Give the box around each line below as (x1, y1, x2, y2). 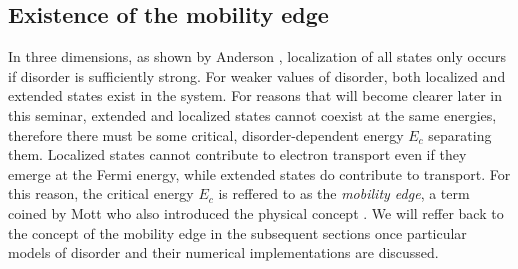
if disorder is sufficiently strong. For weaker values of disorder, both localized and (8, 65, 506, 86)
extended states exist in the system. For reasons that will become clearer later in (8, 85, 502, 106)
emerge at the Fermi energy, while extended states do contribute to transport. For (8, 163, 511, 184)
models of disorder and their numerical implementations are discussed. (8, 242, 439, 263)
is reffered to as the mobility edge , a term (218, 183, 470, 204)
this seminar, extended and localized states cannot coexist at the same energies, (8, 104, 497, 125)
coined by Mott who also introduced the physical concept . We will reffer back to (8, 202, 504, 223)
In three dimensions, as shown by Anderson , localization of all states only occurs (8, 46, 507, 67)
